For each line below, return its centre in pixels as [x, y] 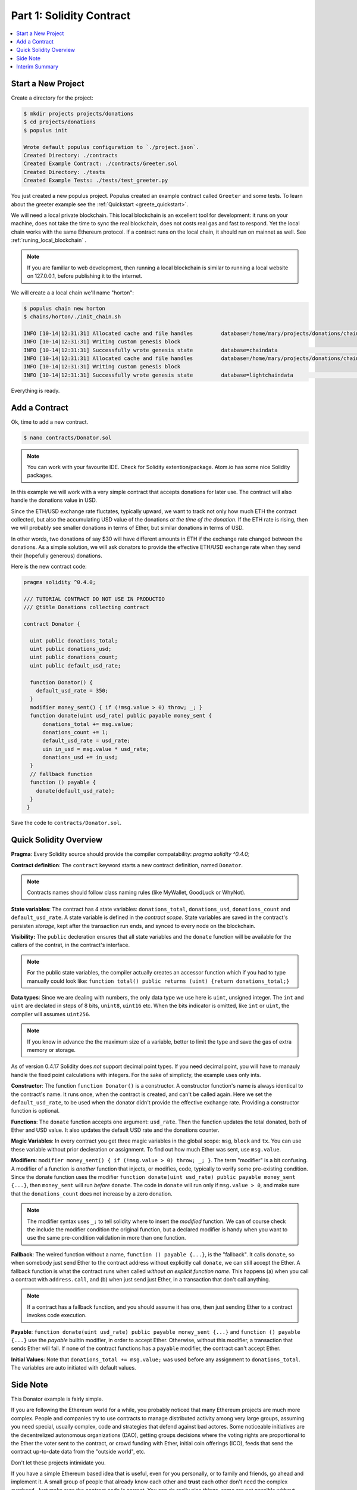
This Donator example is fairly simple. [57, 1399]
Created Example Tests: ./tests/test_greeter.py [96, 181]
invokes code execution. [57, 1315]
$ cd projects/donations [60, 122]
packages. [40, 475]
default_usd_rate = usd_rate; [87, 741]
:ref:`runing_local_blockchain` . [48, 240]
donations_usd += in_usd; [80, 758]
